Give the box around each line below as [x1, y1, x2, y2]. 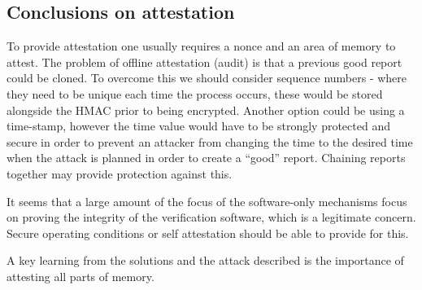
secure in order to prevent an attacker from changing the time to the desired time [7, 133, 413, 150]
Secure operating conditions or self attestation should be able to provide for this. [7, 224, 409, 241]
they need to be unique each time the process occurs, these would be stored [7, 85, 383, 102]
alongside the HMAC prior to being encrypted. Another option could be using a [7, 101, 405, 118]
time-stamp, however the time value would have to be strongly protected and [7, 117, 390, 134]
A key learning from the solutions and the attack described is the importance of [7, 252, 404, 269]
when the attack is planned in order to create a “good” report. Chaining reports [7, 149, 406, 166]
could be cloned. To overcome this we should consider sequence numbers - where [7, 69, 407, 86]
